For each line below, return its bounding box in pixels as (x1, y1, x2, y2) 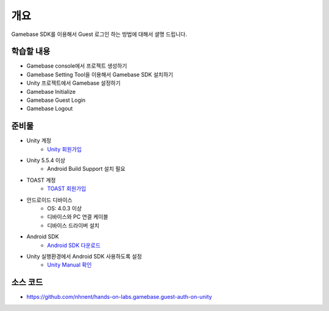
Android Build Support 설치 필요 (47, 165, 126, 173)
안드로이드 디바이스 (26, 196, 73, 204)
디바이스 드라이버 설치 (47, 221, 100, 229)
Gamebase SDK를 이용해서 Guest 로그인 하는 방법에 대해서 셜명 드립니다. (11, 30, 188, 38)
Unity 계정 (26, 137, 52, 145)
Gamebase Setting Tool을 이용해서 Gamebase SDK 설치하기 (26, 71, 174, 78)
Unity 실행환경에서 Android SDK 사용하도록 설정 (26, 253, 143, 260)
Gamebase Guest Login (26, 96, 86, 104)
